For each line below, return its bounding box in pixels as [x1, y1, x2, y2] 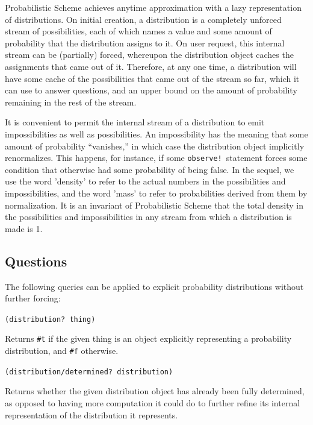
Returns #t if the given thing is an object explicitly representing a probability [5, 332, 292, 345]
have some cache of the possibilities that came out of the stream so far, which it [5, 72, 300, 84]
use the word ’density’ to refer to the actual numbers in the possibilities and [5, 175, 286, 187]
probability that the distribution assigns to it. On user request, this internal [5, 36, 285, 49]
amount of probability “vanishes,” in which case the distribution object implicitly [5, 139, 305, 152]
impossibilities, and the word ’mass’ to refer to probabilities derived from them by [5, 186, 308, 199]
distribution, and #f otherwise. [5, 344, 119, 357]
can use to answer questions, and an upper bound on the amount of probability [5, 84, 297, 96]
